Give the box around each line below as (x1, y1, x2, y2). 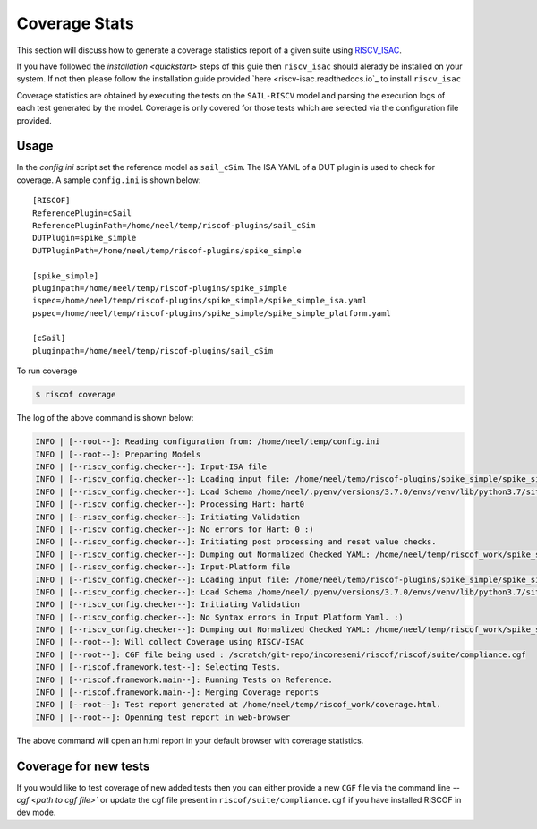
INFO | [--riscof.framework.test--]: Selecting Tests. (35, 662, 281, 672)
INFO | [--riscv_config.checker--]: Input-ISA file (35, 462, 268, 472)
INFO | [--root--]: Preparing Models (35, 449, 201, 459)
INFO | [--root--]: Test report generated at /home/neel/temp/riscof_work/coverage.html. (35, 699, 442, 710)
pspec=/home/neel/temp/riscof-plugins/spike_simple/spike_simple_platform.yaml (32, 308, 391, 318)
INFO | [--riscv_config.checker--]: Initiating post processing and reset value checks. (35, 537, 438, 547)
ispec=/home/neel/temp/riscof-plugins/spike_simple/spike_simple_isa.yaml (32, 295, 368, 306)
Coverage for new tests (16, 758, 150, 773)
